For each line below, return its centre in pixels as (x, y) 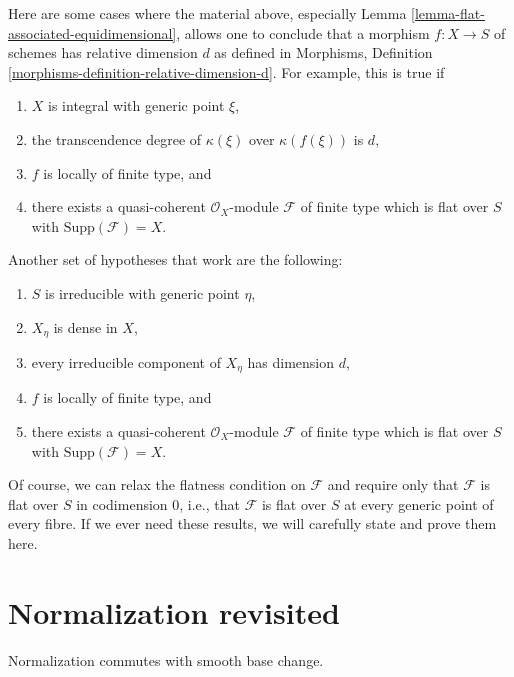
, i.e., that (209, 503)
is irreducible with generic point (142, 292)
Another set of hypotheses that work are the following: (175, 259)
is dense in (85, 326)
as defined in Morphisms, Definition (323, 52)
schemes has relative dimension (103, 52)
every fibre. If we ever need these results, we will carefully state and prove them (252, 523)
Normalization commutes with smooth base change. (166, 659)
